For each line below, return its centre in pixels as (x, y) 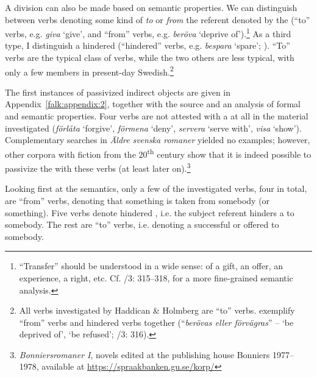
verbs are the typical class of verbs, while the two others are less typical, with (150, 58)
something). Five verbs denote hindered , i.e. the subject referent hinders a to (150, 212)
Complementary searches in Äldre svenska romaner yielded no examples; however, (158, 140)
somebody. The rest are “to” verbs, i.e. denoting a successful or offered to (142, 224)
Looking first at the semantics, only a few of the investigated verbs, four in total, (156, 188)
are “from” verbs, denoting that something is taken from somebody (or (137, 200)
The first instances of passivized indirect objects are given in (118, 92)
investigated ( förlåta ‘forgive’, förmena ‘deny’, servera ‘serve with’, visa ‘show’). (153, 128)
